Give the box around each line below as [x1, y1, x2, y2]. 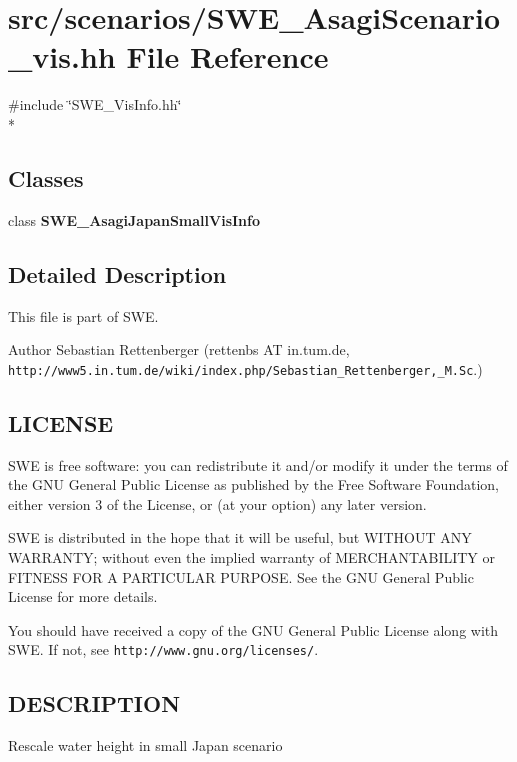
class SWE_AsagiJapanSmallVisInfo [8, 209, 260, 230]
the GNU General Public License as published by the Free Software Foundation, [8, 474, 499, 495]
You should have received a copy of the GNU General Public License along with [8, 619, 499, 640]
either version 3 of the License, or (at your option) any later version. [8, 493, 427, 514]
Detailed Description [8, 258, 227, 289]
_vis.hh [8, 36, 116, 77]
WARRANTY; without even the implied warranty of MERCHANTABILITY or [8, 546, 496, 567]
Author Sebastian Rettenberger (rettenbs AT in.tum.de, [8, 339, 350, 360]
